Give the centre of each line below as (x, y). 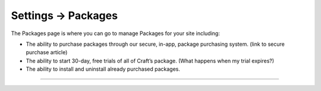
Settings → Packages (64, 15)
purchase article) (47, 52)
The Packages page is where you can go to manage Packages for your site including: (115, 33)
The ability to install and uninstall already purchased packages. (103, 69)
